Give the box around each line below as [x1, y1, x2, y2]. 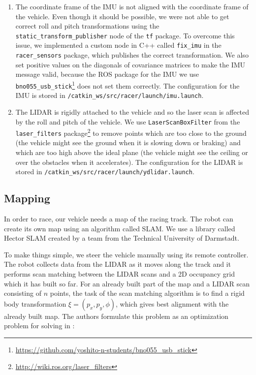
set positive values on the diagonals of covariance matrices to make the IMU [15, 59, 246, 69]
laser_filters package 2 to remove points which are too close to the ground [15, 126, 247, 138]
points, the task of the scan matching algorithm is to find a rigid [50, 288, 245, 298]
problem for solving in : [4, 320, 75, 331]
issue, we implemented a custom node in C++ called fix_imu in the [15, 40, 222, 50]
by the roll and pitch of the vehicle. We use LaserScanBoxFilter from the [15, 116, 240, 126]
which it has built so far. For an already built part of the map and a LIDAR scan [4, 278, 250, 288]
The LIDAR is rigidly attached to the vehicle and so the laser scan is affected [15, 106, 250, 117]
